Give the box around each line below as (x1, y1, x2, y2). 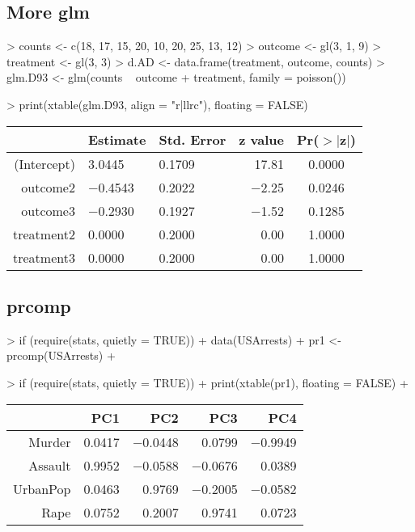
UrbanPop (13, 479, 71, 498)
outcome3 (21, 201, 75, 220)
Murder (28, 432, 71, 451)
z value (239, 129, 285, 149)
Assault (28, 455, 71, 475)
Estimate (87, 129, 146, 149)
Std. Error (159, 129, 227, 149)
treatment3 (13, 247, 75, 267)
